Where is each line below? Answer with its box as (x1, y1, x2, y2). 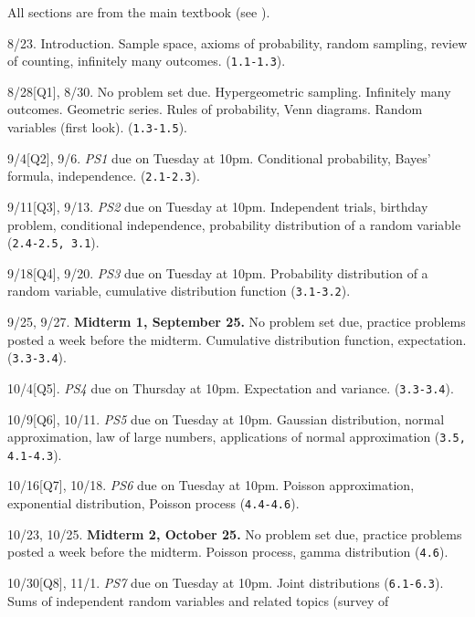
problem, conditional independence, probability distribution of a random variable (7, 214, 461, 234)
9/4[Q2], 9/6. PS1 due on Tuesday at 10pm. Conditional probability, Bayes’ (7, 148, 431, 167)
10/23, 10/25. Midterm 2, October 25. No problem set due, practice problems (7, 524, 462, 543)
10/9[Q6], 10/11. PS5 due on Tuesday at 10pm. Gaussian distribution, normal (7, 409, 445, 428)
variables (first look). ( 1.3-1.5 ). (7, 118, 187, 137)
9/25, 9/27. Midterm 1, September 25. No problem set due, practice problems (7, 312, 466, 331)
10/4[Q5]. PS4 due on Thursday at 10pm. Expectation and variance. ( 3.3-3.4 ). (7, 378, 454, 397)
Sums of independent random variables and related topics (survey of (7, 591, 389, 610)
